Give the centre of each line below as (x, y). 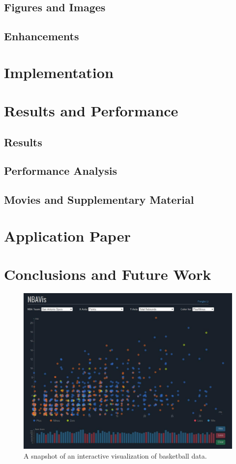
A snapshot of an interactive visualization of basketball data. (115, 455)
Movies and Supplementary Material (99, 200)
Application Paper (67, 235)
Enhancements (42, 36)
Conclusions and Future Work (108, 274)
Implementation (59, 72)
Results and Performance (91, 111)
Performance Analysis (60, 171)
